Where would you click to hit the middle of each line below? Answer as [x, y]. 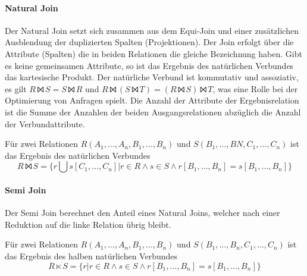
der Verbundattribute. [45, 123]
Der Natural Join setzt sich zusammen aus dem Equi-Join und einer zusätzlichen [152, 30]
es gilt [16, 88]
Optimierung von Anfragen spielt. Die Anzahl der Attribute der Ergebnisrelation [152, 100]
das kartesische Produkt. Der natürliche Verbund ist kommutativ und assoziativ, [152, 77]
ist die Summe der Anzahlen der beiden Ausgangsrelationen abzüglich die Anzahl [153, 112]
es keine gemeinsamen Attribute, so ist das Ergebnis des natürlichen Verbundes [149, 65]
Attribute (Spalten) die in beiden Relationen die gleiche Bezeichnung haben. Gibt [153, 53]
